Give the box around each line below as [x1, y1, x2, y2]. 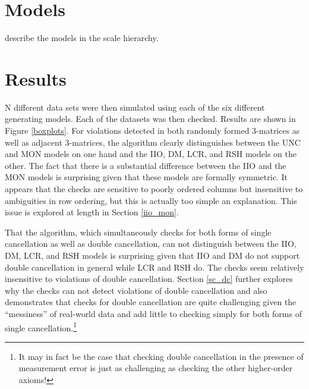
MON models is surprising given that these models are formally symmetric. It [5, 171, 288, 183]
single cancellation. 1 [5, 319, 77, 334]
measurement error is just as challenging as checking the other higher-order [18, 362, 293, 374]
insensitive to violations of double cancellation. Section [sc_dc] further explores [5, 272, 293, 285]
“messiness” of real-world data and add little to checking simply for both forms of [5, 307, 302, 319]
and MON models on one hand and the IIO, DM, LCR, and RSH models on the [5, 148, 297, 160]
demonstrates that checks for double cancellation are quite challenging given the [5, 296, 297, 308]
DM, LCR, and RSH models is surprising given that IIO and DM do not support [5, 249, 300, 261]
